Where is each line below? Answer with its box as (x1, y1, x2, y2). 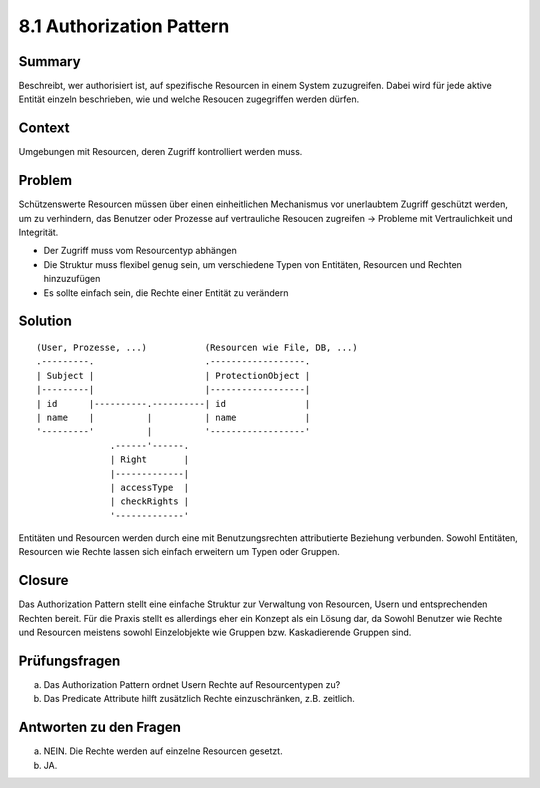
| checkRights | (110, 496, 190, 507)
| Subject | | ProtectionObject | (36, 370, 311, 381)
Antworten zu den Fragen (18, 719, 182, 736)
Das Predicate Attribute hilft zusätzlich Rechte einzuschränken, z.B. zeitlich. (43, 693, 355, 705)
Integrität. (18, 226, 59, 239)
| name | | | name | (36, 411, 311, 423)
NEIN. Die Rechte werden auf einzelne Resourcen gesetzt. (43, 745, 284, 757)
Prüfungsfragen (18, 652, 121, 669)
